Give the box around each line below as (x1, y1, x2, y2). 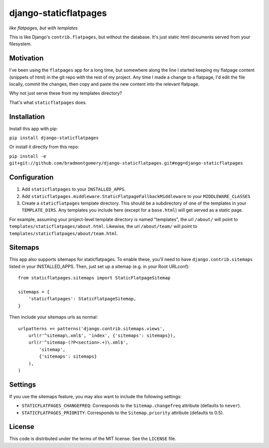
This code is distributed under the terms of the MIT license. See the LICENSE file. (9, 436, 176, 442)
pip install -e (9, 153, 47, 159)
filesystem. (9, 41, 32, 47)
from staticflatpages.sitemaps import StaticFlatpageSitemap (18, 275, 170, 281)
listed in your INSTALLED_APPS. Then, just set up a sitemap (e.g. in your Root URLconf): (9, 263, 190, 269)
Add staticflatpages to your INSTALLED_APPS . (21, 186, 126, 192)
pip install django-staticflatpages (9, 135, 99, 141)
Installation (9, 112, 45, 121)
